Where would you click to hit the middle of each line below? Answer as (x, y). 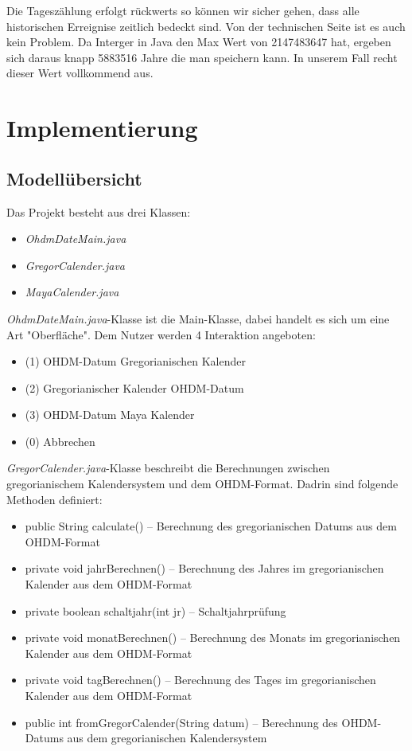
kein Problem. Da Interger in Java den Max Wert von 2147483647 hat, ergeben (199, 42)
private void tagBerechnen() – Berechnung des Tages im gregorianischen (200, 680)
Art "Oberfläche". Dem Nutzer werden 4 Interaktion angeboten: (161, 334)
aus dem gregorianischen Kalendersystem (167, 738)
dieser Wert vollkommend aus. (80, 73)
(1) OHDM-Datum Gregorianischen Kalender (135, 361)
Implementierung (102, 128)
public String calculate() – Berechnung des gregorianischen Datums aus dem (211, 526)
